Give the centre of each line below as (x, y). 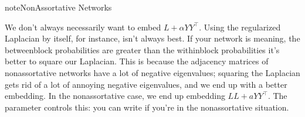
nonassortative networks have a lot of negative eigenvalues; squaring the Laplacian (152, 72)
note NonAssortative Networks (58, 7)
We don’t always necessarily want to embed (83, 27)
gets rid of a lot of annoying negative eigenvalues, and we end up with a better (146, 84)
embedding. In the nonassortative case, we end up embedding (115, 96)
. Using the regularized (240, 27)
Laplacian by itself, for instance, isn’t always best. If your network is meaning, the (152, 38)
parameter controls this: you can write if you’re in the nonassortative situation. (147, 107)
